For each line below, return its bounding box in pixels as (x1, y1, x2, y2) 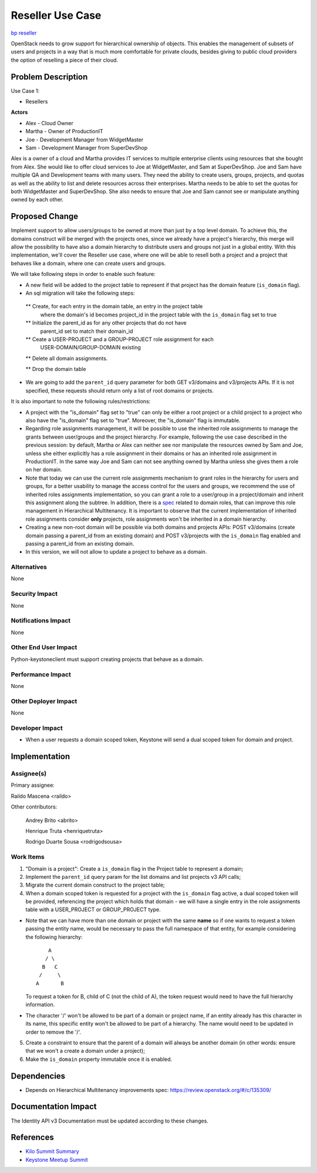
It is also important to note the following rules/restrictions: (11, 398, 151, 405)
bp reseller (11, 29, 38, 36)
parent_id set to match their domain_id (40, 328, 133, 335)
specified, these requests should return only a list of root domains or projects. (25, 387, 214, 394)
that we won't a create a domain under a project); (25, 1047, 145, 1054)
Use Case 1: (11, 87, 40, 94)
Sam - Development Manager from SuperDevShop (25, 144, 148, 151)
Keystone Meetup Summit (25, 1156, 88, 1163)
